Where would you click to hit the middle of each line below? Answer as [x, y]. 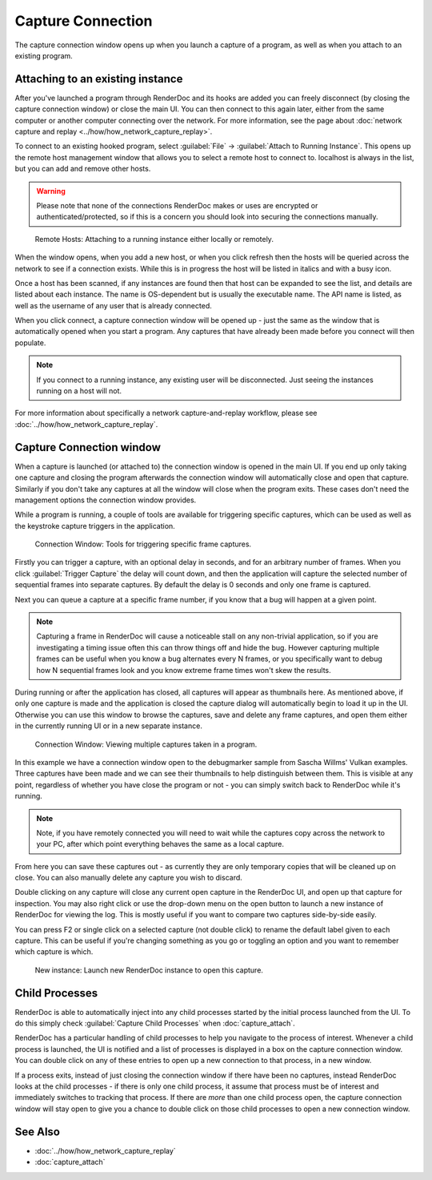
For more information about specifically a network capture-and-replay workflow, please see [166, 413]
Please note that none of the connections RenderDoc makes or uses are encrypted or [177, 205]
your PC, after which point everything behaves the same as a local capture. [160, 844]
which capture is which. [54, 952]
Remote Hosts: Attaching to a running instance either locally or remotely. [154, 239]
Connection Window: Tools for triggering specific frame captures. [143, 544]
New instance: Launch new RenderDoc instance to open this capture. [149, 970]
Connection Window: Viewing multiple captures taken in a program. [146, 744]
